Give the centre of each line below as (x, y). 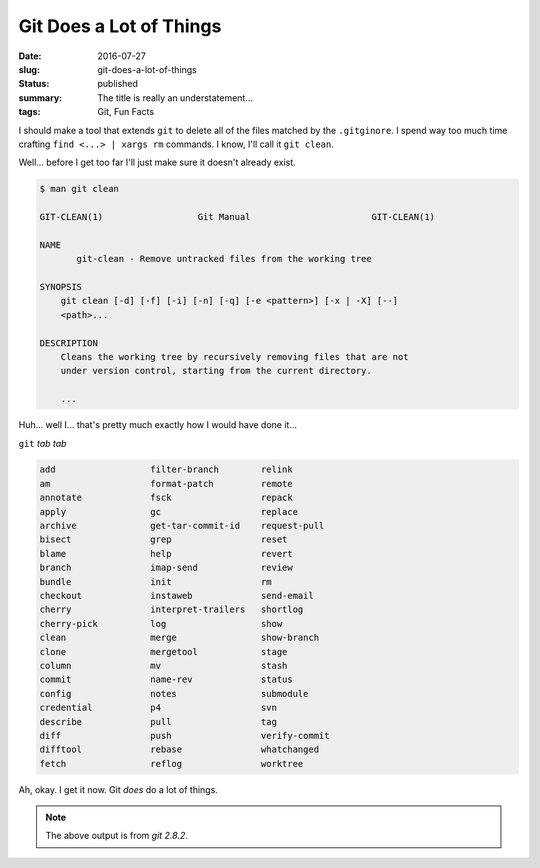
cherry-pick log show (161, 623)
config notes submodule (174, 693)
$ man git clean (79, 189)
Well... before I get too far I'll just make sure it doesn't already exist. (157, 162)
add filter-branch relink (166, 469)
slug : (29, 69)
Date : (30, 56)
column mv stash (163, 665)
